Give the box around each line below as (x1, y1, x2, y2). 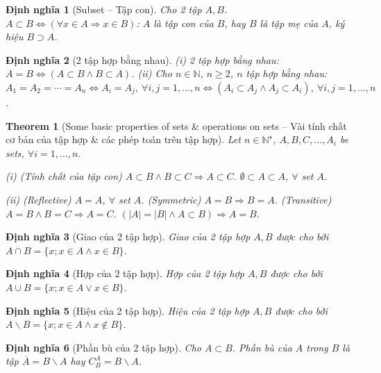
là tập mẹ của (260, 15, 319, 30)
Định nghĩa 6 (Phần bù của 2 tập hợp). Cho (6, 340, 201, 354)
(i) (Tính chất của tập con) (6, 169, 122, 183)
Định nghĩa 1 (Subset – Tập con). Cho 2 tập (6, 2, 202, 16)
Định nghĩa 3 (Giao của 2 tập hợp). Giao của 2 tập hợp (6, 229, 251, 244)
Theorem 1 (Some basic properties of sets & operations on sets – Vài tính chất (6, 118, 347, 133)
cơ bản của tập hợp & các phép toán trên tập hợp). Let (6, 132, 241, 147)
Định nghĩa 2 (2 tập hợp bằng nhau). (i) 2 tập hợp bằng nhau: (6, 52, 279, 67)
